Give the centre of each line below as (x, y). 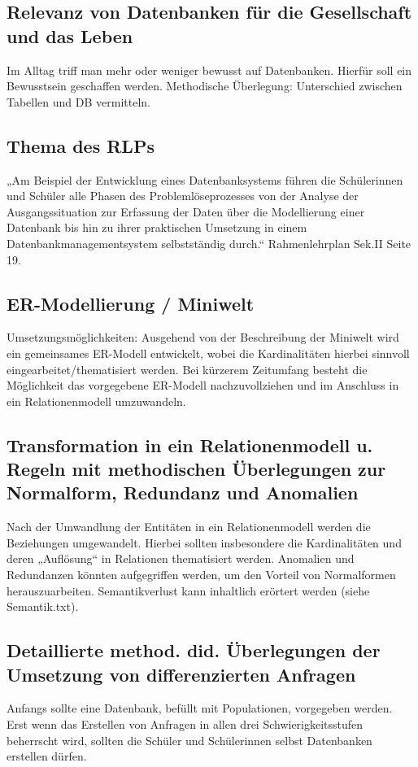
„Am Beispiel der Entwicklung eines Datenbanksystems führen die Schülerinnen (205, 179)
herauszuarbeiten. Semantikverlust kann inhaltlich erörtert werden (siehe (188, 590)
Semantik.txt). (43, 606)
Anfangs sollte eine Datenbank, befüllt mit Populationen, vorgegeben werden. (200, 708)
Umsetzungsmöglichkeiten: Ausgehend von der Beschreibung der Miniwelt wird (203, 337)
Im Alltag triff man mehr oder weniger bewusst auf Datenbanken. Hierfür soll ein (209, 70)
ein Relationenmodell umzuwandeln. (96, 401)
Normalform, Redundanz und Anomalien (183, 492)
